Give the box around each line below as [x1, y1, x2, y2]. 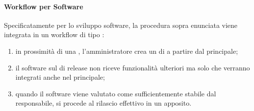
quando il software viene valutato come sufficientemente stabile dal [15, 88, 216, 98]
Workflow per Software [4, 1, 83, 11]
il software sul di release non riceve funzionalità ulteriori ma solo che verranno [15, 62, 250, 72]
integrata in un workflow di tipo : [4, 29, 104, 40]
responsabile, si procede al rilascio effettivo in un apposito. [15, 98, 192, 108]
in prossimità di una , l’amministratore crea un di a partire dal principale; [15, 45, 238, 56]
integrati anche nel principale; [15, 72, 105, 82]
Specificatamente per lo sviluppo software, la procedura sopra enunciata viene [4, 20, 238, 30]
